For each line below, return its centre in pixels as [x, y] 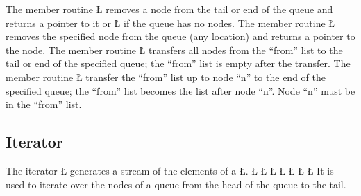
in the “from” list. [44, 104]
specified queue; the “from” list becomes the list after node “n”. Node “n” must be [180, 90]
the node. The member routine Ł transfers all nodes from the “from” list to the [174, 50]
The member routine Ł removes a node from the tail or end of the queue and [169, 9]
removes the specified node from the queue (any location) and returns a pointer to [180, 36]
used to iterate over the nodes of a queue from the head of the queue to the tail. [176, 184]
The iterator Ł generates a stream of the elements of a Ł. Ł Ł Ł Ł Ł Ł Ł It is [170, 170]
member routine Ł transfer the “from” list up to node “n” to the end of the [166, 77]
